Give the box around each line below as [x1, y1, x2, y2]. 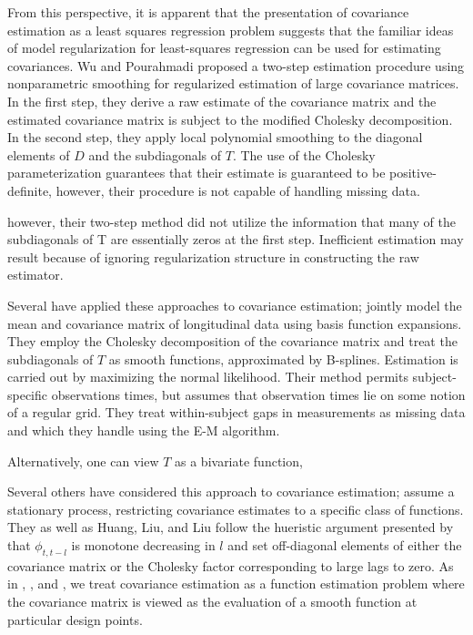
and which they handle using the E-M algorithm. [7, 421, 280, 440]
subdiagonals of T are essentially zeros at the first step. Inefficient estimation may [7, 230, 464, 249]
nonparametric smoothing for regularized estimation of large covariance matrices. [7, 74, 459, 93]
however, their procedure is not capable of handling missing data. [55, 180, 420, 200]
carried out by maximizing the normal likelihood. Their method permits [7, 367, 408, 386]
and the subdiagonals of [88, 145, 222, 164]
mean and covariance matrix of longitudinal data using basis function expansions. [7, 313, 462, 333]
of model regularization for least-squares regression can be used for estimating [7, 38, 441, 57]
